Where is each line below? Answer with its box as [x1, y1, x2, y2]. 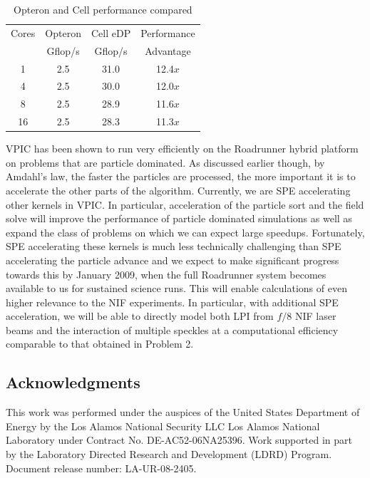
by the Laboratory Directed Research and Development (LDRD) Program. [6, 447, 332, 462]
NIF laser [294, 308, 336, 323]
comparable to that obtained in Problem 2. [6, 336, 194, 351]
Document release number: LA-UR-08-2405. [6, 460, 197, 475]
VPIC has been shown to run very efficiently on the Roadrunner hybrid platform [6, 141, 359, 156]
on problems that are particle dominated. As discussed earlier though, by [6, 155, 325, 170]
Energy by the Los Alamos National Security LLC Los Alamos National [6, 418, 320, 433]
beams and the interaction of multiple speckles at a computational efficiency [6, 322, 339, 337]
